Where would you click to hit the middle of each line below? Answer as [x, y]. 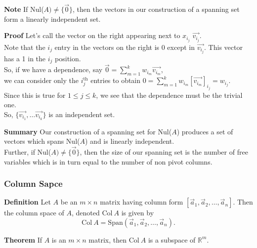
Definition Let [27, 202]
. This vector [223, 47]
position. [68, 58]
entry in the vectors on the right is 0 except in [125, 47]
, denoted [86, 213]
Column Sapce [33, 184]
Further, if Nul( [28, 151]
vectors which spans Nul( [42, 141]
